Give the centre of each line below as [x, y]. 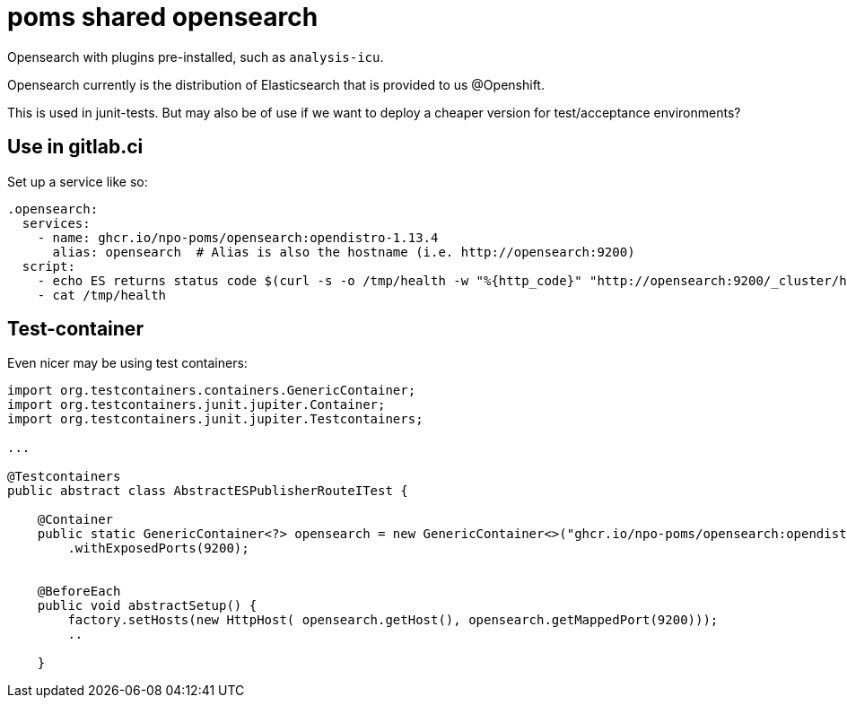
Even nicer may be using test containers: [127, 363]
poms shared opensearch [163, 17]
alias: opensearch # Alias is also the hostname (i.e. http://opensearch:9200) [344, 252]
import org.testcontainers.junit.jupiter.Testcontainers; [215, 419]
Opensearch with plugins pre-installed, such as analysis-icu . [196, 57]
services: [56, 223]
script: [48, 266]
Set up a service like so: [78, 181]
